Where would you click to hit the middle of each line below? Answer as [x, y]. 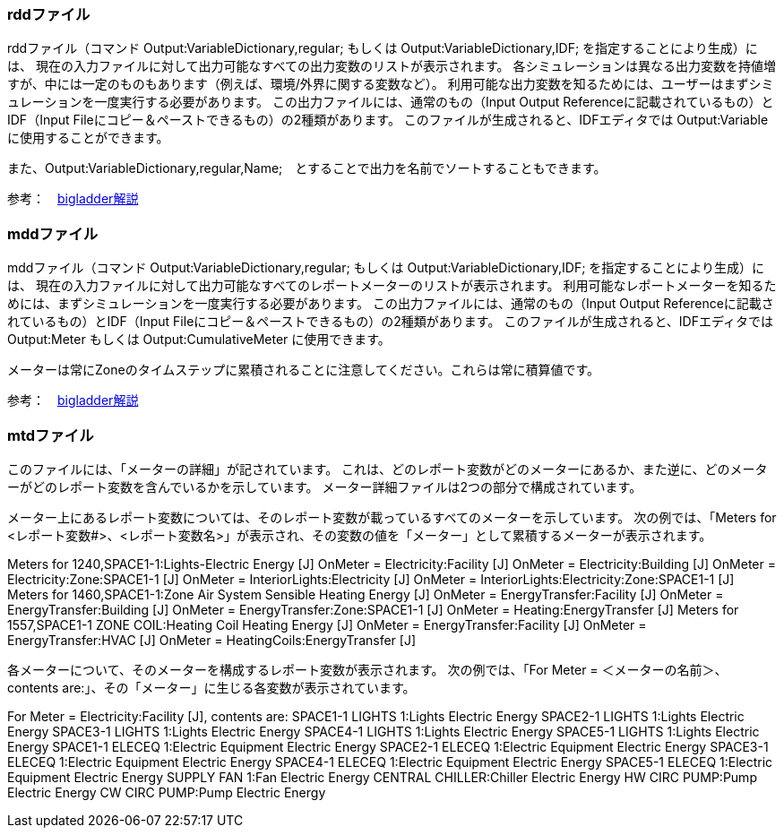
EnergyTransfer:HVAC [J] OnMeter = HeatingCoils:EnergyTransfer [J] [212, 640]
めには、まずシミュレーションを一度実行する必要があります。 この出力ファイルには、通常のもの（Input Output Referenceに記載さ [391, 304]
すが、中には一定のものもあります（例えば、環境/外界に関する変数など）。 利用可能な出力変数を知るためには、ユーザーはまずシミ [391, 84]
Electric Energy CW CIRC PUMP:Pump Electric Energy [167, 792]
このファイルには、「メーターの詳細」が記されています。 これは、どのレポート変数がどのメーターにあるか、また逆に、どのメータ [388, 469]
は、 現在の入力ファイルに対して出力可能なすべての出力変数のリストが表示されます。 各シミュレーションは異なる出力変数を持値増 [392, 66]
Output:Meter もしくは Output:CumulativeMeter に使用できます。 [199, 340]
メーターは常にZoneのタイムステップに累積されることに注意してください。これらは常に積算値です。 [304, 370]
